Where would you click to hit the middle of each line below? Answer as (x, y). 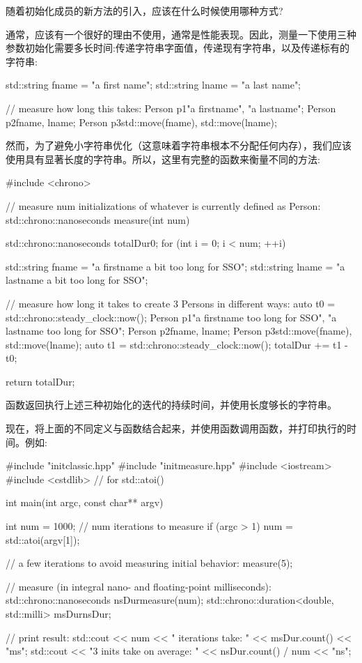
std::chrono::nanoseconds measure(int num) (98, 219)
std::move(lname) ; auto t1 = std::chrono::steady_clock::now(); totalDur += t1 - (177, 344)
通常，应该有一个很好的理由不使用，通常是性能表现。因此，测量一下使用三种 (181, 34)
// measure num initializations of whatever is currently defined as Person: (163, 205)
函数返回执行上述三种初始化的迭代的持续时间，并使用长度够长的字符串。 (171, 405)
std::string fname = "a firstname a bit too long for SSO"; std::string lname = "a (175, 266)
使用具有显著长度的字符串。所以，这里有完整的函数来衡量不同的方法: (163, 159)
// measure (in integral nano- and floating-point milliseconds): (139, 586)
